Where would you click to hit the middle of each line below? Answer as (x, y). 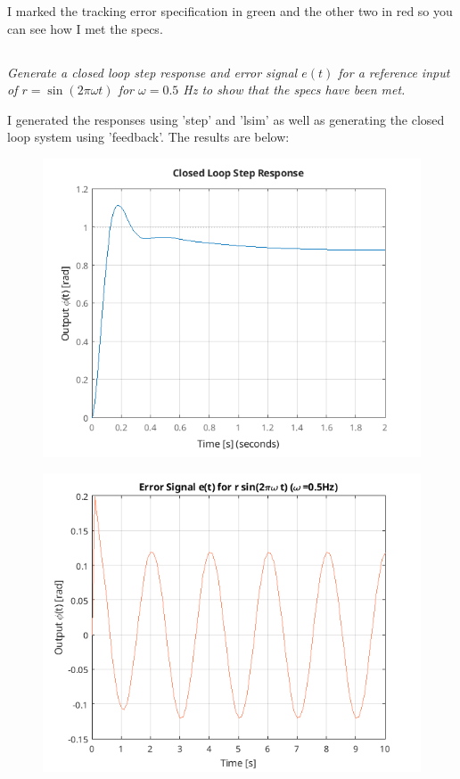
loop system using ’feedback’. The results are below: (148, 137)
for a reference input (394, 72)
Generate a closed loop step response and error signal (152, 72)
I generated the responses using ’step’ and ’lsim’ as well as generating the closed (226, 119)
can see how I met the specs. (85, 28)
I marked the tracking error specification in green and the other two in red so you (230, 11)
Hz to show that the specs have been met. (294, 90)
